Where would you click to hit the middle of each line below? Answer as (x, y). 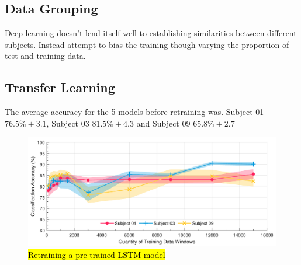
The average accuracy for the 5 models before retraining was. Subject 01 (134, 112)
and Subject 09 (163, 123)
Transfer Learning (60, 87)
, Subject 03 (68, 123)
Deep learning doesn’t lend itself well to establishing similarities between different (151, 33)
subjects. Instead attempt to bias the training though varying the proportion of (147, 44)
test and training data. (45, 56)
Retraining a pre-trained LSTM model (97, 254)
